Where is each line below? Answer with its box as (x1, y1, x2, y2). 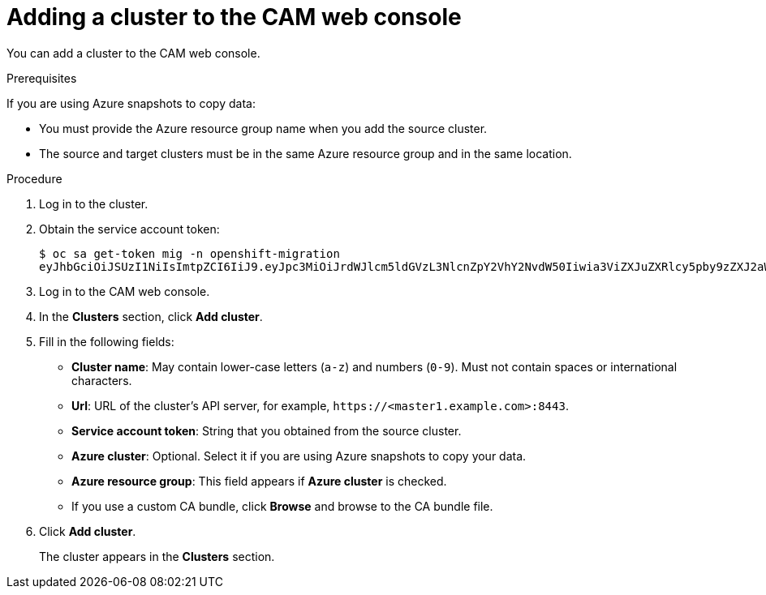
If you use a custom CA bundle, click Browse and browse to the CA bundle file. (71, 499, 493, 513)
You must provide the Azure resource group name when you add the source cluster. (39, 121, 488, 135)
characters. (71, 373, 132, 387)
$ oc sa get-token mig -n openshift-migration (39, 246, 340, 260)
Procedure (6, 171, 62, 186)
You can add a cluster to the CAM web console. (6, 45, 260, 60)
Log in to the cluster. (39, 196, 148, 211)
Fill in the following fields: (39, 334, 174, 349)
